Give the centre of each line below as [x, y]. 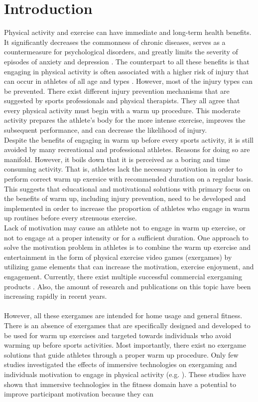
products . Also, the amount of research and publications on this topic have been [128, 286]
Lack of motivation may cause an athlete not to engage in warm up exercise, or [125, 227]
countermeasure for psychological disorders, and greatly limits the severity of [121, 52]
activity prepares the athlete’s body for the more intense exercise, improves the [125, 120]
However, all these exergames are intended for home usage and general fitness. [123, 315]
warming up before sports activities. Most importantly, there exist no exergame [125, 345]
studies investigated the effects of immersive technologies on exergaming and [121, 364]
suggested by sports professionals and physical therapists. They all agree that [122, 100]
